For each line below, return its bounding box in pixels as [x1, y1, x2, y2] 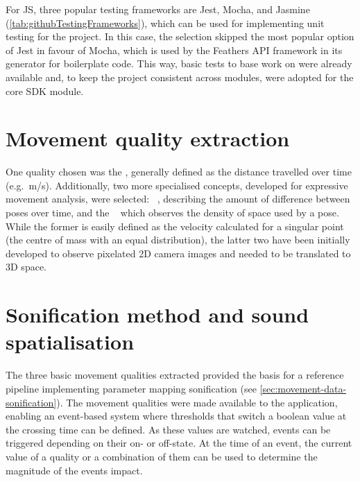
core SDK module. [6, 83, 84, 98]
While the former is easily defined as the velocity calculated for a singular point [6, 218, 344, 233]
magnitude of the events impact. [6, 463, 143, 477]
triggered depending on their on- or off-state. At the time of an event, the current [6, 436, 352, 450]
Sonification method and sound [6, 300, 309, 329]
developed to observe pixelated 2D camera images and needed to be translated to [6, 246, 351, 260]
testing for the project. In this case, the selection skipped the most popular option [6, 29, 354, 44]
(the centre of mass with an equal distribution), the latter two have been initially [6, 232, 350, 247]
